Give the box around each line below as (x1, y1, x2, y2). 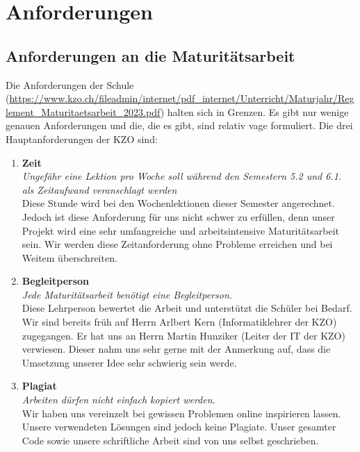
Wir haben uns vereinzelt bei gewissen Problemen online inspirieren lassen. (22, 405, 341, 420)
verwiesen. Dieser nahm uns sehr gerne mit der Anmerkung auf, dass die (22, 342, 331, 356)
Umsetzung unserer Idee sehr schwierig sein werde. (22, 355, 237, 369)
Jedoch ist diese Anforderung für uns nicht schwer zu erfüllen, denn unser (22, 209, 335, 224)
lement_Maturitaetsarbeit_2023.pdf (6, 104, 161, 119)
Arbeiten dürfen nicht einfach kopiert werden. (22, 392, 215, 407)
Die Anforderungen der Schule (6, 77, 134, 92)
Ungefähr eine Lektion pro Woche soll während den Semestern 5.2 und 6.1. (22, 169, 342, 183)
